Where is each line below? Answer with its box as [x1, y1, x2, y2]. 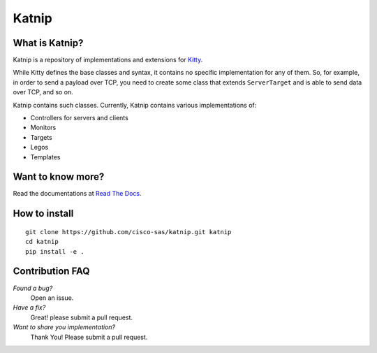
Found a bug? [13, 284, 53, 292]
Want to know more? [13, 171, 105, 183]
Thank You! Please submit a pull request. [30, 333, 148, 341]
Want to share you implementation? [13, 323, 115, 331]
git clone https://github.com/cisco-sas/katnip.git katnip [25, 228, 232, 236]
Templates [30, 152, 61, 161]
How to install [13, 208, 74, 219]
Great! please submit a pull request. [30, 313, 133, 322]
